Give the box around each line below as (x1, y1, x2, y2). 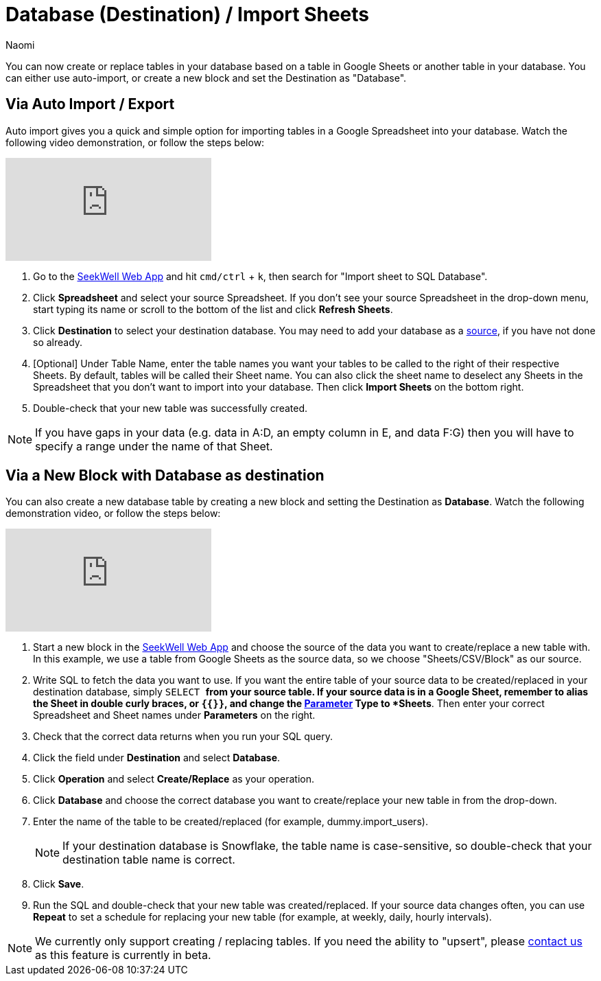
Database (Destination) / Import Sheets (5, 3, 370, 26)
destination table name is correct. (62, 853, 235, 867)
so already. (33, 336, 83, 348)
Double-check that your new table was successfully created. (33, 402, 308, 414)
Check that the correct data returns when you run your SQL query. (33, 730, 333, 743)
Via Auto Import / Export (5, 95, 175, 113)
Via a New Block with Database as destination (5, 467, 325, 485)
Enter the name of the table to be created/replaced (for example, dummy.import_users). (33, 816, 428, 828)
